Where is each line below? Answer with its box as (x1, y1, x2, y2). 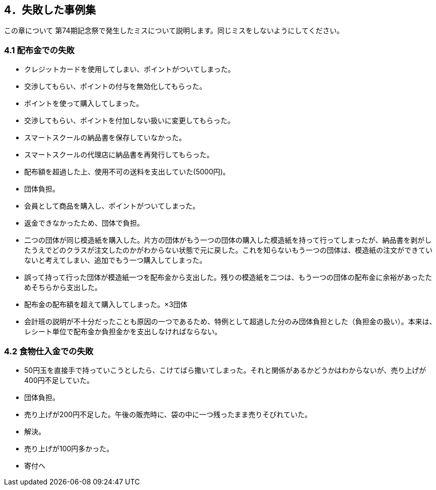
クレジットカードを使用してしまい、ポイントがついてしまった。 (24, 65, 235, 74)
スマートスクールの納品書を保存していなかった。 (24, 133, 186, 142)
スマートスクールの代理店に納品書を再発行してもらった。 (24, 150, 214, 159)
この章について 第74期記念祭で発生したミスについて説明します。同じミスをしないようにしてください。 (4, 26, 344, 35)
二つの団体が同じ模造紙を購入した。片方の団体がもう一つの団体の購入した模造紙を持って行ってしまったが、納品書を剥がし (24, 236, 432, 245)
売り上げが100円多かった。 (24, 444, 114, 453)
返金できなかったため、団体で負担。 (24, 219, 144, 228)
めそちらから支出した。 (24, 283, 102, 292)
